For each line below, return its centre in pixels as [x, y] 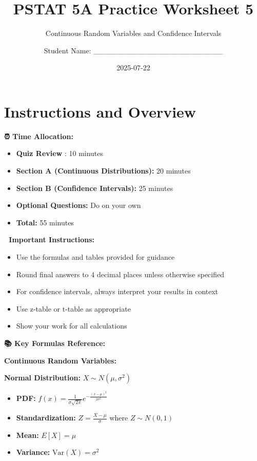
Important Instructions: [52, 239]
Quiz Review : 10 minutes [60, 153]
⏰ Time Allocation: [39, 136]
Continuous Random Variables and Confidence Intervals [133, 33]
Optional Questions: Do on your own [78, 205]
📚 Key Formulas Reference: [55, 343]
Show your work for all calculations [72, 326]
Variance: [33, 452]
